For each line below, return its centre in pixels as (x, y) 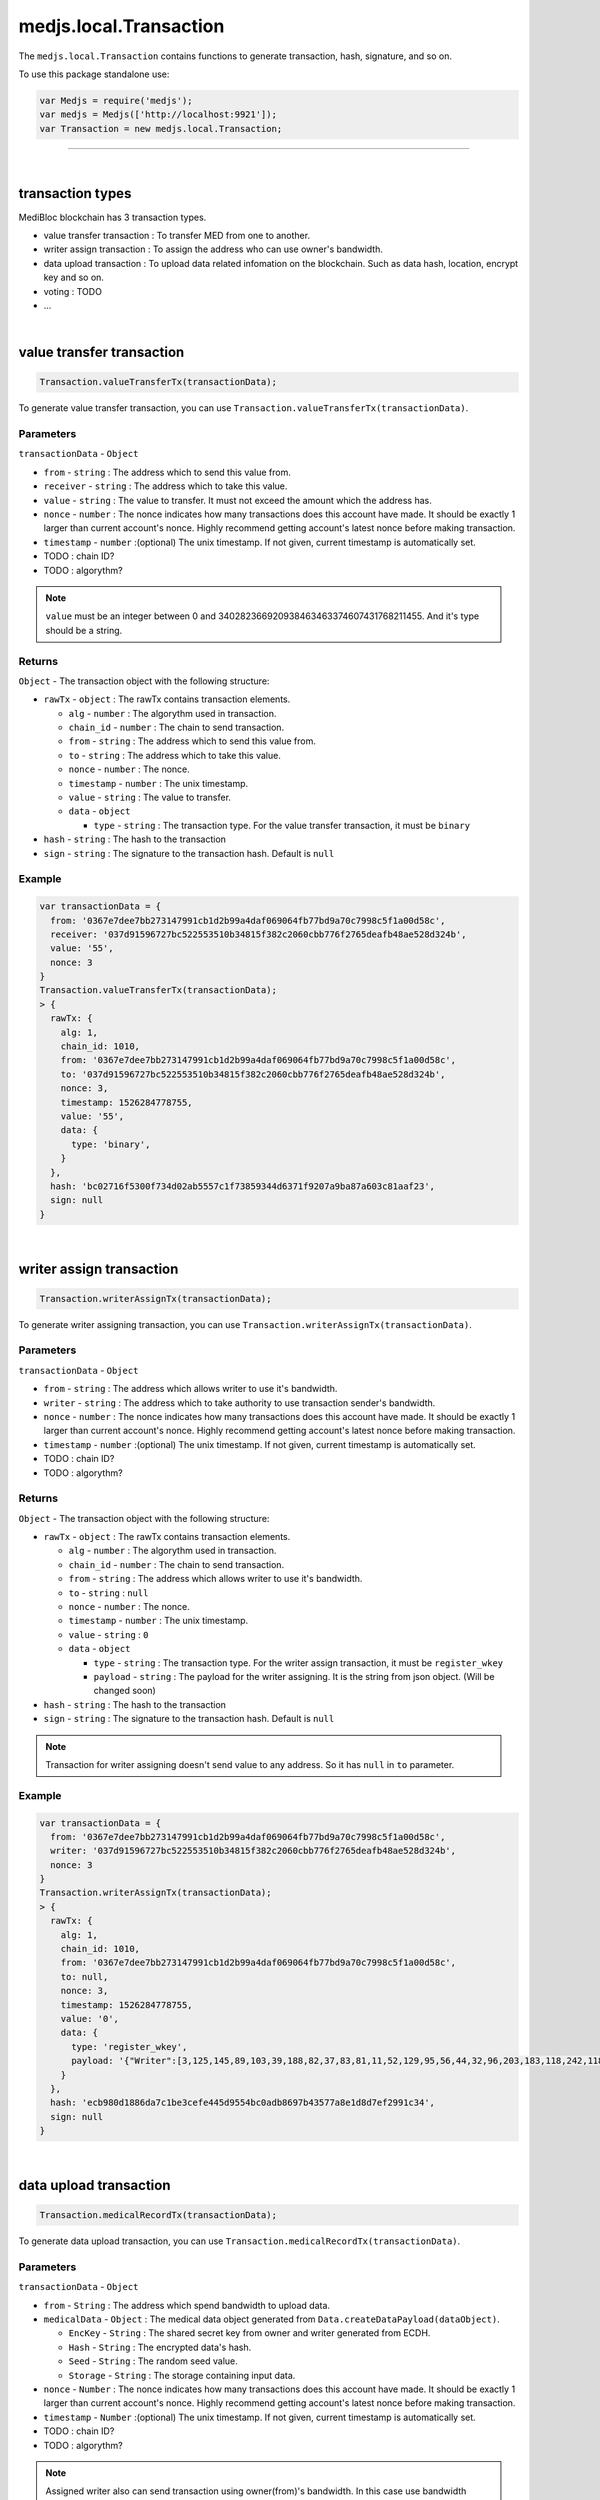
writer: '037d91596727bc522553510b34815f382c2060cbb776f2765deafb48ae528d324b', (253, 1851)
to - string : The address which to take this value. (175, 755)
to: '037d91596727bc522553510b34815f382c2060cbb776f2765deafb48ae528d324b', (253, 1074)
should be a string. (84, 630)
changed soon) (125, 1691)
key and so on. (74, 277)
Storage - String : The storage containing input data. (182, 2375)
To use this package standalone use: (94, 74)
